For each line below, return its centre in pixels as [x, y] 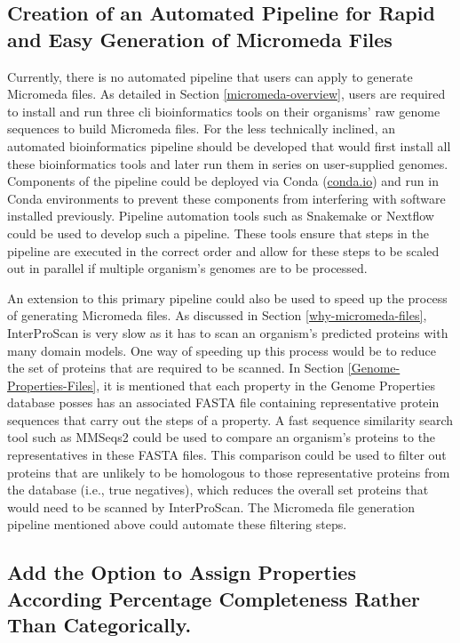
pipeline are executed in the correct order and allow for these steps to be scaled [223, 250]
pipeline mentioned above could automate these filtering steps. [177, 524]
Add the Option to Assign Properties [182, 572]
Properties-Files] [52, 385]
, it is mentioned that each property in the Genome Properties [266, 385]
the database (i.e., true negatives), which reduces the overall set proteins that [218, 490]
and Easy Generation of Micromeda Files [200, 39]
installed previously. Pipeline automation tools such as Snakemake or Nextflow [221, 216]
